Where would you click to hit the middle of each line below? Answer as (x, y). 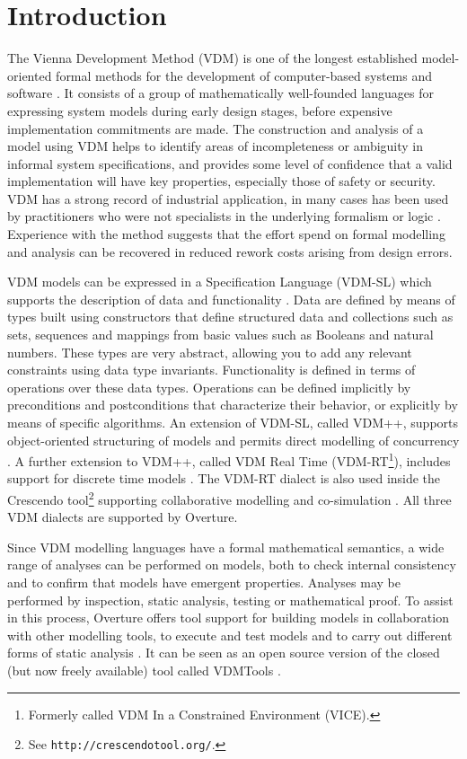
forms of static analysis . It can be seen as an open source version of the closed (224, 653)
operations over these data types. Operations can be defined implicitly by (209, 387)
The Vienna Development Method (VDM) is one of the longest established (212, 58)
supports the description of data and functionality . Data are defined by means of (231, 299)
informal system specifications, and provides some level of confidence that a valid (230, 163)
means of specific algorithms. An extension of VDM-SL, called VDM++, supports (233, 422)
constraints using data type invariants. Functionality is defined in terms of (211, 370)
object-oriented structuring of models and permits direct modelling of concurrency (233, 440)
